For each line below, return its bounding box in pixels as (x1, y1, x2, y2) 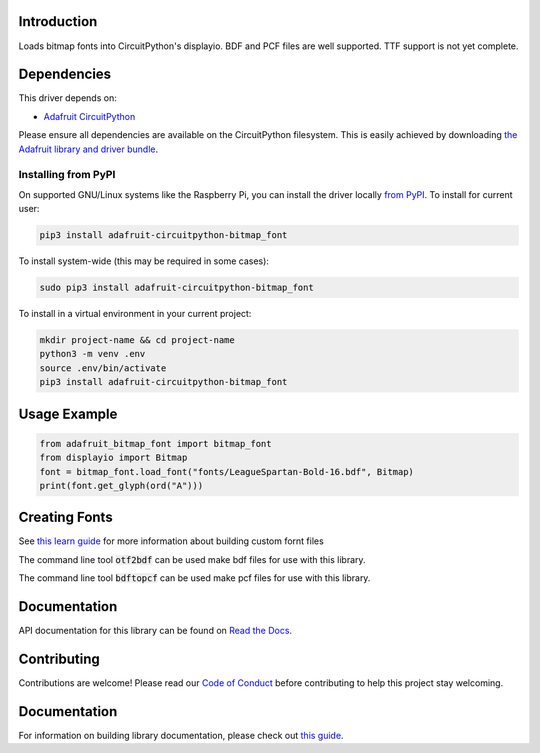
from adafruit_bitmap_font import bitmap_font (39, 438, 272, 449)
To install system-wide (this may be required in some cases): (18, 255, 270, 267)
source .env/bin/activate (39, 362, 167, 374)
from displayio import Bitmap (39, 452, 188, 464)
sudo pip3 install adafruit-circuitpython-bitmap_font (39, 282, 314, 294)
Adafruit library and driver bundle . (18, 143, 159, 155)
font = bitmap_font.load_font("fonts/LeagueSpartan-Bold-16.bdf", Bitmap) (39, 466, 415, 477)
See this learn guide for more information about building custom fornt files (18, 535, 324, 547)
